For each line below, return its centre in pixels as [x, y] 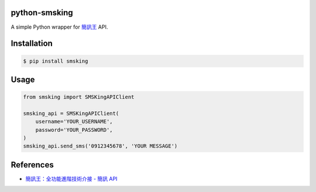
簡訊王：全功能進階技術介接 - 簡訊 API [71, 179]
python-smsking [42, 13]
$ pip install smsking [56, 61]
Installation [32, 44]
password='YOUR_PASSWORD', [74, 130]
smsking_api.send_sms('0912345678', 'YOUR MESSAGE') [100, 146]
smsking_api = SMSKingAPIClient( [71, 113]
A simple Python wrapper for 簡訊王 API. [59, 27]
